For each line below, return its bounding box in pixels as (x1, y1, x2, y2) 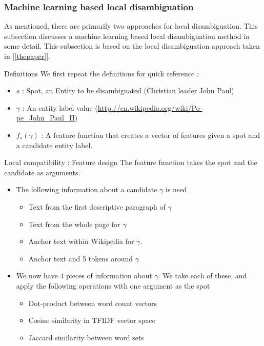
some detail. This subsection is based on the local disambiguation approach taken (4, 40, 260, 51)
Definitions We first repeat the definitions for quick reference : (4, 68, 199, 78)
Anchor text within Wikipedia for (28, 236, 134, 247)
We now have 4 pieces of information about (16, 270, 152, 281)
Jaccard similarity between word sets (28, 332, 144, 342)
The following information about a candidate (16, 184, 157, 195)
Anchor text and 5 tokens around (28, 253, 133, 263)
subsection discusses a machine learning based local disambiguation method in (4, 30, 250, 41)
